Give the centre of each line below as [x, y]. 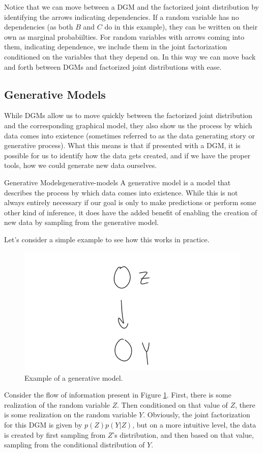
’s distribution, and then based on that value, [183, 434]
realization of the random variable [57, 404]
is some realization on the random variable [70, 415]
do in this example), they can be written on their [181, 27]
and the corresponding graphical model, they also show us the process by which [128, 125]
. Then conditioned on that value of [172, 404]
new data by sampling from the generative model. [82, 222]
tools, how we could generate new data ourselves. [81, 165]
